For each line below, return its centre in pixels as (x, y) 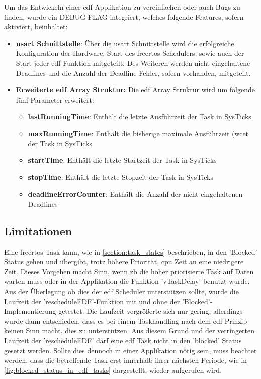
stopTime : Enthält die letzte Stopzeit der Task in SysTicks (120, 177)
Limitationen (38, 230)
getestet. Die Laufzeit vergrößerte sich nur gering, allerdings (151, 311)
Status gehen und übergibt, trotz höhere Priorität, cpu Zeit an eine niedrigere (124, 262)
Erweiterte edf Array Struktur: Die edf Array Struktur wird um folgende (135, 90)
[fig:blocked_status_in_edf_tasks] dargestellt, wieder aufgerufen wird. (113, 370)
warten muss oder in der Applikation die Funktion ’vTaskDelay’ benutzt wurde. (127, 281)
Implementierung (30, 311)
